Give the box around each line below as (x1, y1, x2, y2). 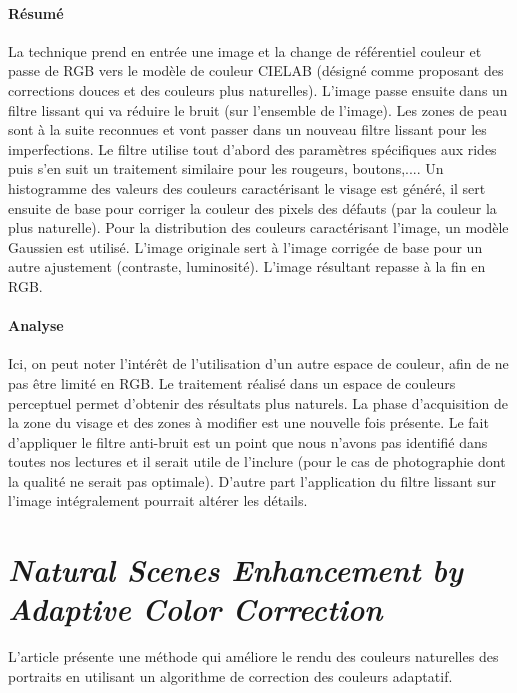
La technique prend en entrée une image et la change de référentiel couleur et (8, 40, 482, 61)
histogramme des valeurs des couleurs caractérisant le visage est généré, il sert (8, 177, 486, 198)
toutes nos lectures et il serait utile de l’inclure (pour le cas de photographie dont (8, 451, 506, 472)
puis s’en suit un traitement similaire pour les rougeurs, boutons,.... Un (8, 158, 444, 179)
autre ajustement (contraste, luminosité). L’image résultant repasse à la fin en (8, 256, 486, 277)
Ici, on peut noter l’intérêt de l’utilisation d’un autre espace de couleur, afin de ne (8, 353, 509, 374)
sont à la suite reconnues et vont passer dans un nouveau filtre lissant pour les (8, 119, 487, 140)
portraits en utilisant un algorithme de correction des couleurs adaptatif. (8, 665, 453, 686)
